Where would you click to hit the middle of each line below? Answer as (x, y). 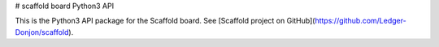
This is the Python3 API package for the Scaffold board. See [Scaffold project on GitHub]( (165, 21)
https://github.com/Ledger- (360, 21)
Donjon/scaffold (42, 32)
